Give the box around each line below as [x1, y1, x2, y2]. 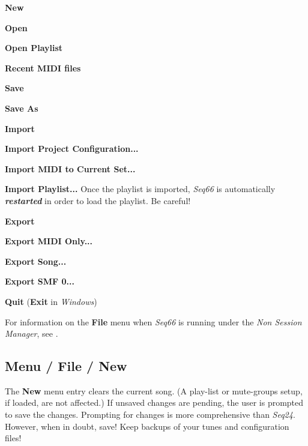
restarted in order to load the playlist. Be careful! [5, 194, 191, 206]
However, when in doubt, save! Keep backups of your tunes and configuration [5, 420, 289, 432]
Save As [5, 101, 38, 114]
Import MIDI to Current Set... [5, 162, 136, 175]
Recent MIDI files [5, 61, 81, 74]
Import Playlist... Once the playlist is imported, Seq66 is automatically [5, 182, 276, 195]
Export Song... [5, 255, 67, 267]
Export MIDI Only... [5, 235, 93, 247]
